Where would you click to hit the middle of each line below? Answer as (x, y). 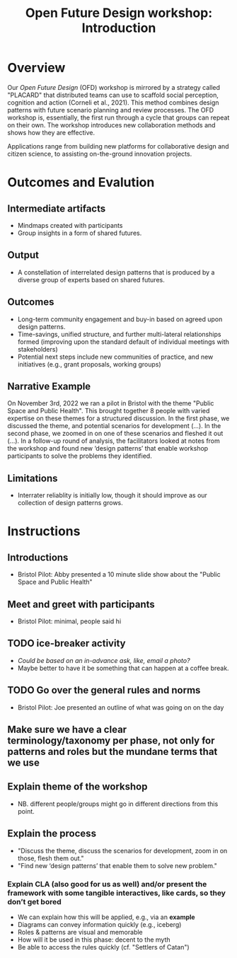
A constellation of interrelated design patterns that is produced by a (116, 272)
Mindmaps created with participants (70, 225)
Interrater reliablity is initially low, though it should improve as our (112, 495)
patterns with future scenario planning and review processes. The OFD (111, 110)
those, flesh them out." (51, 858)
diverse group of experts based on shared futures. (91, 279)
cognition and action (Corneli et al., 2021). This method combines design (113, 102)
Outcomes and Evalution (81, 183)
